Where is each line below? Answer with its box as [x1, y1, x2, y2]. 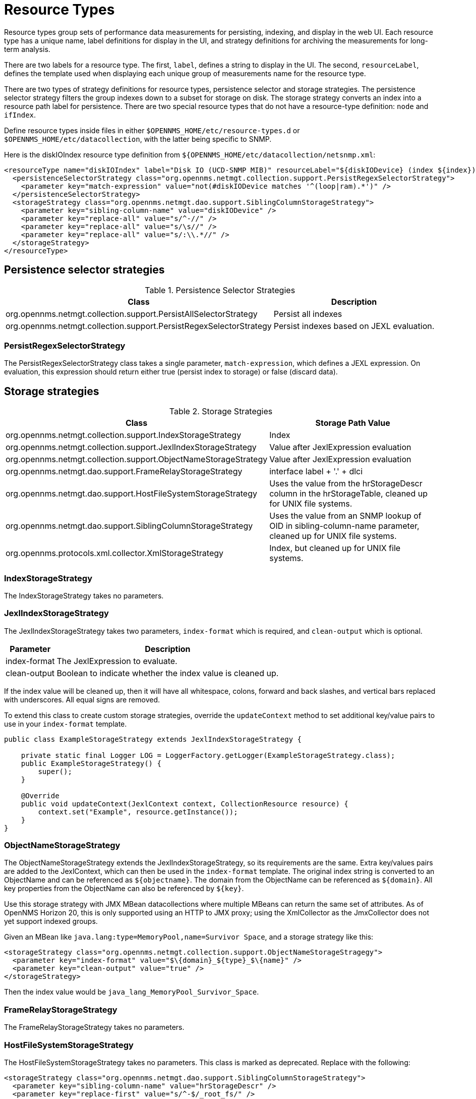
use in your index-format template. [4, 719, 127, 728]
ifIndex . [4, 110, 36, 119]
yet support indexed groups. [4, 917, 98, 926]
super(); [38, 767, 72, 776]
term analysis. [4, 44, 50, 53]
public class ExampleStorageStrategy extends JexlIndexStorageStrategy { [4, 735, 302, 743]
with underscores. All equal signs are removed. [4, 695, 160, 704]
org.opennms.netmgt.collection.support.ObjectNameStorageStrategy [6, 454, 268, 465]
